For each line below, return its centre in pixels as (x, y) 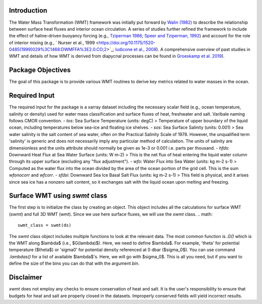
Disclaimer (25, 278)
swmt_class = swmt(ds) (45, 225)
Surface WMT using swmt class (58, 196)
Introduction (28, 10)
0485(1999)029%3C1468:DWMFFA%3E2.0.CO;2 (58, 50)
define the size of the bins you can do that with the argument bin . (74, 263)
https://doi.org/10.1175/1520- (127, 42)
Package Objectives (40, 70)
